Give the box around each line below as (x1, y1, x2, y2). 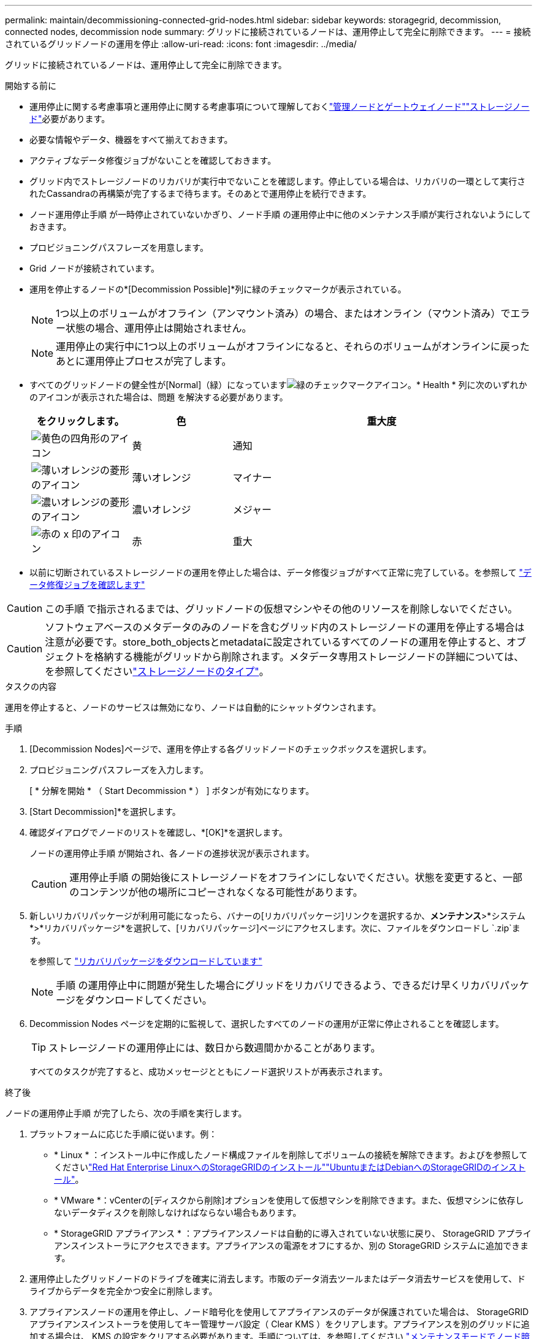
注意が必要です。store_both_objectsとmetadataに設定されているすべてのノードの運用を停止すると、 (45, 636, 507, 648)
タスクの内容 (5, 681, 56, 692)
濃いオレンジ (132, 503, 191, 516)
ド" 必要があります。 (29, 113, 110, 124)
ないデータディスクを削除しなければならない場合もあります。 (54, 1207, 302, 1218)
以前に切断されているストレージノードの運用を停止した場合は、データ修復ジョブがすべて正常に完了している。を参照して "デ (29, 567, 532, 578)
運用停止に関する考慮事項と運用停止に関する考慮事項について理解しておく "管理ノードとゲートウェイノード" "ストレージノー (29, 101, 530, 112)
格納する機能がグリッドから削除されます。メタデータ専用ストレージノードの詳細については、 (94, 650, 524, 663)
